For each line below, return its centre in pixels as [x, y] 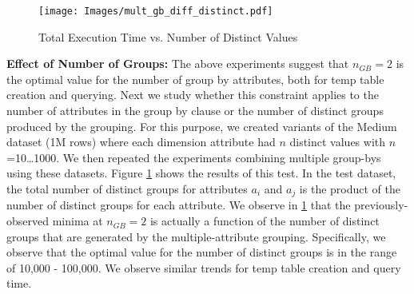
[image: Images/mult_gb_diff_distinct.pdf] [156, 11]
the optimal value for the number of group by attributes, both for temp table [195, 79]
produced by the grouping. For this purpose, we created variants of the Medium [202, 126]
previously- [381, 205]
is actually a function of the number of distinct [265, 221]
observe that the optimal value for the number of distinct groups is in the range [202, 252]
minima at [78, 221]
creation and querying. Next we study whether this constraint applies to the [193, 95]
